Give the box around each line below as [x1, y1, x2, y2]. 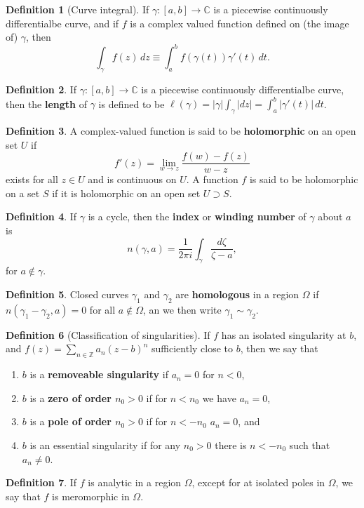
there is [215, 437, 247, 452]
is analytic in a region [88, 475, 182, 490]
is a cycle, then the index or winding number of [88, 209, 306, 224]
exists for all [6, 172, 58, 187]
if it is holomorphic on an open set [52, 185, 201, 200]
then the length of [6, 96, 87, 111]
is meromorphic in [52, 488, 130, 503]
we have [202, 390, 236, 405]
